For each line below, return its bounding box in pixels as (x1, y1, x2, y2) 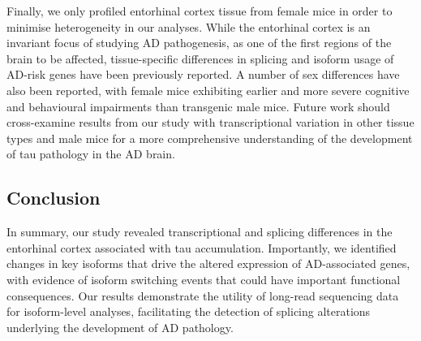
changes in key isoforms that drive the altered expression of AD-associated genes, (6, 255, 410, 272)
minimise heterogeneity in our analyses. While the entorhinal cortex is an (6, 18, 371, 35)
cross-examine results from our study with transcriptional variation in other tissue (6, 114, 415, 131)
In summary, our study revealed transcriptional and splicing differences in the (6, 223, 393, 240)
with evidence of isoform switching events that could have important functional (6, 270, 401, 287)
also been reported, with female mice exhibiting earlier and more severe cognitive (6, 81, 410, 98)
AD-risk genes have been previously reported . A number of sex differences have (6, 66, 400, 83)
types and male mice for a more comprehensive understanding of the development (6, 129, 413, 146)
